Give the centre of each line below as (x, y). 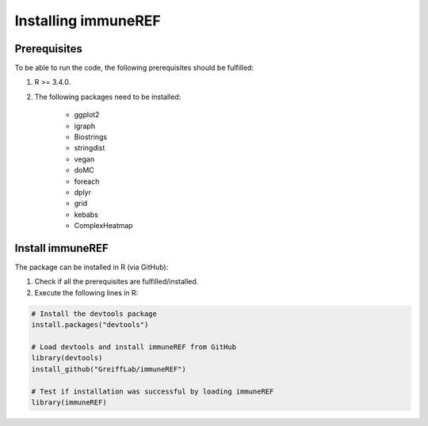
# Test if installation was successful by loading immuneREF (153, 391)
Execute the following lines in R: (86, 292)
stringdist (90, 148)
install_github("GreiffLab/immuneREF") (109, 369)
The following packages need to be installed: (108, 97)
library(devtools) (67, 358)
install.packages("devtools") (90, 325)
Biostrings (90, 137)
